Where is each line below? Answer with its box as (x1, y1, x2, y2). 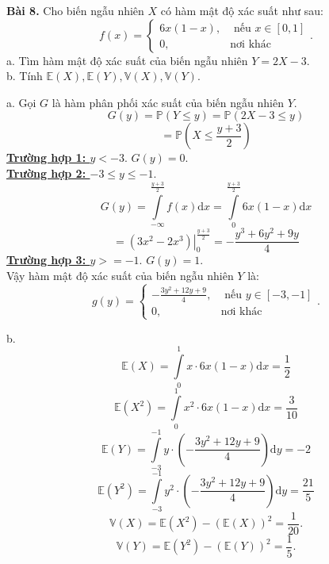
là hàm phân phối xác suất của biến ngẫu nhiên (52, 94, 284, 110)
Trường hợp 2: (6, 164, 86, 181)
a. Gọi (6, 94, 36, 110)
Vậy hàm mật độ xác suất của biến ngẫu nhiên (6, 267, 234, 284)
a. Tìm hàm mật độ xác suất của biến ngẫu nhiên (6, 52, 248, 68)
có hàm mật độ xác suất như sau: (160, 2, 323, 18)
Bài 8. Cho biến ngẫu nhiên (6, 2, 144, 18)
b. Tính (6, 67, 43, 84)
